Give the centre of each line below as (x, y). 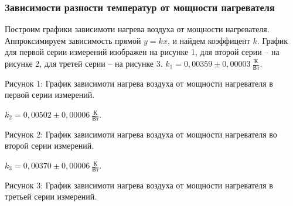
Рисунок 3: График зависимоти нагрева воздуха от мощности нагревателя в (139, 185)
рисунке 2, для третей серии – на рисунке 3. (84, 63)
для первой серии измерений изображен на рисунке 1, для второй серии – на (142, 52)
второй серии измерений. (50, 145)
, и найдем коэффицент (209, 40)
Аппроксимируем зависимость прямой (73, 40)
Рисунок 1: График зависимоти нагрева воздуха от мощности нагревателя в (139, 83)
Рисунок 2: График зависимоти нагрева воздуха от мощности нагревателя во (141, 134)
